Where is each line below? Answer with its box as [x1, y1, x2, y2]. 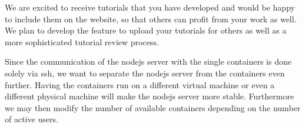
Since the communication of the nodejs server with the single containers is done [5, 55, 291, 68]
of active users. [5, 113, 58, 125]
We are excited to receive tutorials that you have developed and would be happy [5, 1, 295, 13]
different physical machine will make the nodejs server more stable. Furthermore [5, 90, 294, 102]
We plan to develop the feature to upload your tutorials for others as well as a [5, 24, 287, 36]
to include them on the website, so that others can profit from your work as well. [5, 12, 297, 25]
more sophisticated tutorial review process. [5, 35, 159, 48]
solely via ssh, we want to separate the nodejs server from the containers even [5, 66, 285, 79]
